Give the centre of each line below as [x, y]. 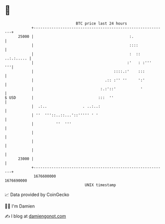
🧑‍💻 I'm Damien [20, 206]
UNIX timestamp [100, 185]
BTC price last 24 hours [101, 23]
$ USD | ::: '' [59, 98]
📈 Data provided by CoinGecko [37, 195]
